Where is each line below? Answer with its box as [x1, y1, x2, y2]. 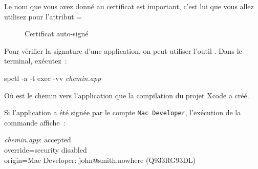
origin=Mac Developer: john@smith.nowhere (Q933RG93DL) [4, 154, 196, 165]
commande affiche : [4, 117, 66, 128]
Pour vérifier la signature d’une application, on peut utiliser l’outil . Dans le [4, 45, 242, 56]
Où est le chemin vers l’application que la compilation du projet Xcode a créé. [4, 90, 249, 100]
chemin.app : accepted [4, 134, 71, 145]
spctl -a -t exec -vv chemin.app [4, 72, 101, 83]
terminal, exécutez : [4, 55, 67, 66]
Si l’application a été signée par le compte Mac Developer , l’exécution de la [4, 107, 241, 118]
